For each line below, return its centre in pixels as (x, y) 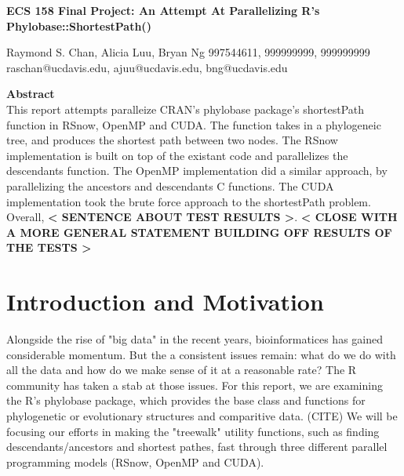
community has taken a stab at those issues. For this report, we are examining (195, 385)
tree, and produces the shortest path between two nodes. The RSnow (172, 140)
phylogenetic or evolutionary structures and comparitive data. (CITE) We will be (202, 416)
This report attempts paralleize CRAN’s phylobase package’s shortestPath (186, 109)
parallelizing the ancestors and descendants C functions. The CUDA (170, 185)
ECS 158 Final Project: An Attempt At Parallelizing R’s (163, 10)
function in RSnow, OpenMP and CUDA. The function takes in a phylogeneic (194, 124)
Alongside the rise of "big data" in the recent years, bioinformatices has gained (195, 339)
